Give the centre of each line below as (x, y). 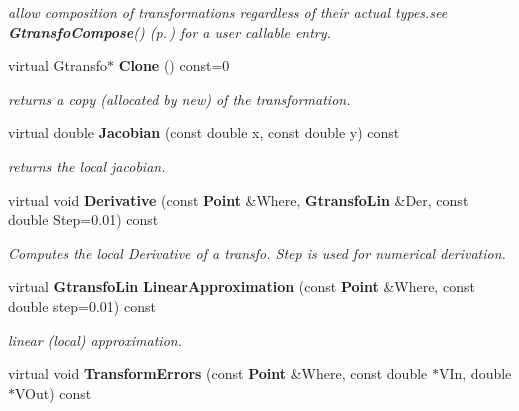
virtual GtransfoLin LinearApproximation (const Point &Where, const (241, 286)
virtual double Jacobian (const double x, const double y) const (204, 132)
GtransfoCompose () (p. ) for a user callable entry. (169, 31)
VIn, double (475, 373)
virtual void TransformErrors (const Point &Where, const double (218, 373)
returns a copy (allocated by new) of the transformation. (179, 98)
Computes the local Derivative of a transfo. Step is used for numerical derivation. (257, 252)
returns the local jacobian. (87, 165)
